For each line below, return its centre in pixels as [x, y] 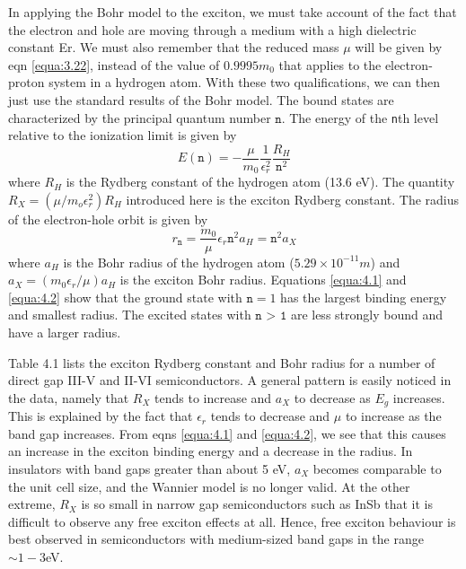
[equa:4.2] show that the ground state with [125, 297]
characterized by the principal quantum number [140, 117]
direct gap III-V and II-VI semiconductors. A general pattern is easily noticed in [230, 380]
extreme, [32, 504]
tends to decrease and [270, 416]
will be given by [399, 47]
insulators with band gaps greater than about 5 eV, [149, 468]
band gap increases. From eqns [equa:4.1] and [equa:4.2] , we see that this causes [227, 433]
